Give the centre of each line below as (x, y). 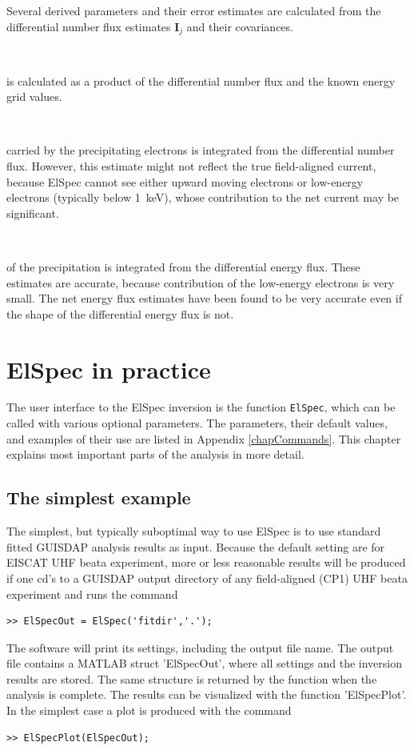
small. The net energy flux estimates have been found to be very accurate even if (204, 298)
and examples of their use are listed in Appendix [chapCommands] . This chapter (204, 438)
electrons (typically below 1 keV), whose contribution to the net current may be (203, 197)
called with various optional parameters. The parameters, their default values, (197, 423)
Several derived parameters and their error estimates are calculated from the (194, 10)
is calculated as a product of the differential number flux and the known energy (201, 80)
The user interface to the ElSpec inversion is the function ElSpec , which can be (201, 407)
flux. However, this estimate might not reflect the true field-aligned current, (191, 166)
